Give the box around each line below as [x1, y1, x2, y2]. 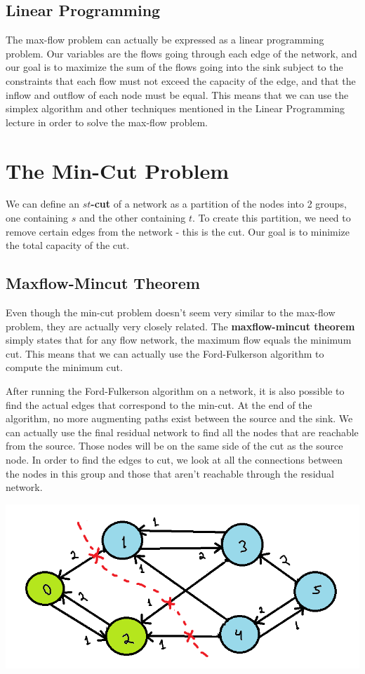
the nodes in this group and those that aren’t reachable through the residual [6, 466, 334, 480]
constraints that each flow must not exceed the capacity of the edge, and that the [6, 73, 356, 88]
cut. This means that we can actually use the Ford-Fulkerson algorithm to [6, 346, 324, 360]
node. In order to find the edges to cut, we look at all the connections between [6, 452, 343, 466]
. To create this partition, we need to [192, 210, 351, 225]
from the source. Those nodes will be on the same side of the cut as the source [6, 438, 343, 453]
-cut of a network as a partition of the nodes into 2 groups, [91, 196, 347, 211]
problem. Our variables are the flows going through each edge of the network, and [6, 46, 357, 60]
